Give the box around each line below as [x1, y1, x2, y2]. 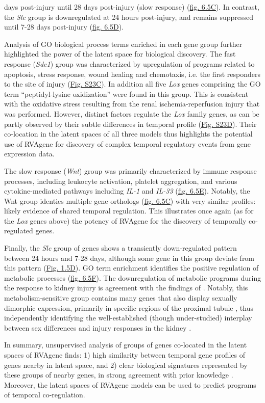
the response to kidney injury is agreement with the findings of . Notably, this [4, 282, 248, 293]
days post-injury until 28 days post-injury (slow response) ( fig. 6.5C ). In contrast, [4, 2, 259, 12]
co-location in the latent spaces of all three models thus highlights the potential [4, 128, 253, 139]
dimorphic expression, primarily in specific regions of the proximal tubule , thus [4, 302, 253, 313]
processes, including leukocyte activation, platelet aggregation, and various [4, 175, 237, 186]
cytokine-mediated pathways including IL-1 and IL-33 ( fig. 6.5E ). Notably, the [4, 185, 250, 196]
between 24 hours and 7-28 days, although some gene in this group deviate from [4, 252, 255, 263]
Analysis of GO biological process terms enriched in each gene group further [4, 38, 243, 49]
